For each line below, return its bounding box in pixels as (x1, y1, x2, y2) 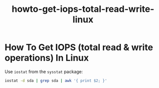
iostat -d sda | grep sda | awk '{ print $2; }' (4, 78, 107, 83)
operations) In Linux (4, 52, 89, 64)
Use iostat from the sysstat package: (4, 68, 83, 75)
